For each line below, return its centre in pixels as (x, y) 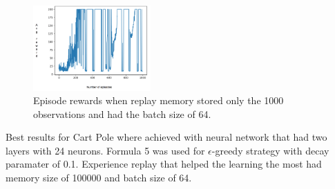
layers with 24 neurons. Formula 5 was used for (105, 150)
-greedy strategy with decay (270, 150)
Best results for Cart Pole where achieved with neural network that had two (166, 137)
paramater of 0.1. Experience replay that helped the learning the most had (164, 164)
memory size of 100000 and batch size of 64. (99, 178)
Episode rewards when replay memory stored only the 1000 (159, 100)
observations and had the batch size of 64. (122, 113)
